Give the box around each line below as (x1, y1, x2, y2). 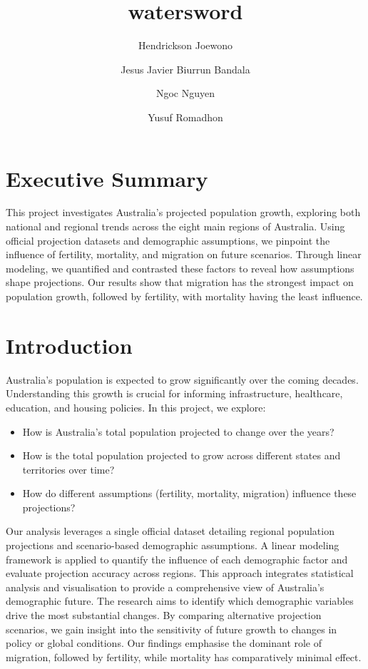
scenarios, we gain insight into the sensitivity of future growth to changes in (6, 621, 337, 636)
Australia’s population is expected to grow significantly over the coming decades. (6, 372, 359, 387)
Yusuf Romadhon (148, 109, 223, 124)
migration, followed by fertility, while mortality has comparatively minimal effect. (6, 649, 362, 664)
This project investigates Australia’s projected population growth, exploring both (6, 205, 361, 220)
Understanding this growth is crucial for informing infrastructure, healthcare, (6, 386, 343, 401)
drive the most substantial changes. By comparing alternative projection (6, 608, 322, 623)
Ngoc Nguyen (155, 86, 215, 101)
